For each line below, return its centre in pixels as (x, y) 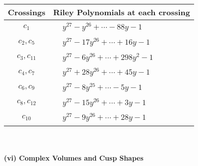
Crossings (27, 12)
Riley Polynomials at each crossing (122, 12)
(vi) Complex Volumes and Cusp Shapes (74, 157)
